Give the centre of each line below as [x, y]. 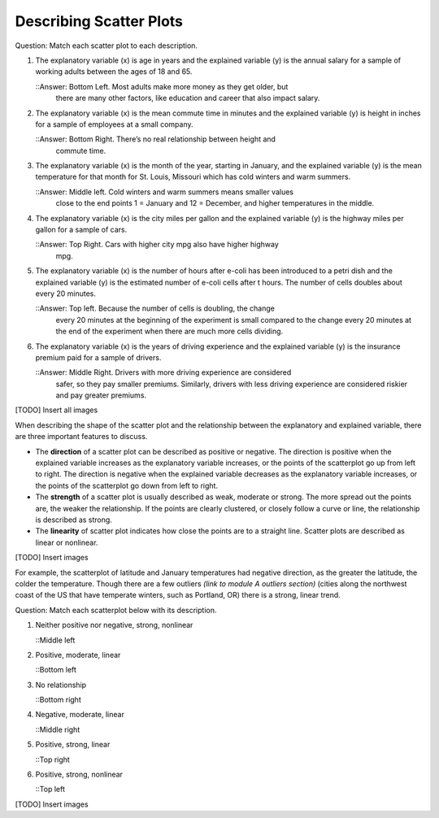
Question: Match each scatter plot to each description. [106, 46]
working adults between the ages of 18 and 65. [114, 72]
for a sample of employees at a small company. [115, 124]
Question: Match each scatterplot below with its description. [116, 610]
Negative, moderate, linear [80, 715]
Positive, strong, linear [73, 745]
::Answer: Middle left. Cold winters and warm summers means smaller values [165, 192]
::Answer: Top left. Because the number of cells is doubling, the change [155, 308]
